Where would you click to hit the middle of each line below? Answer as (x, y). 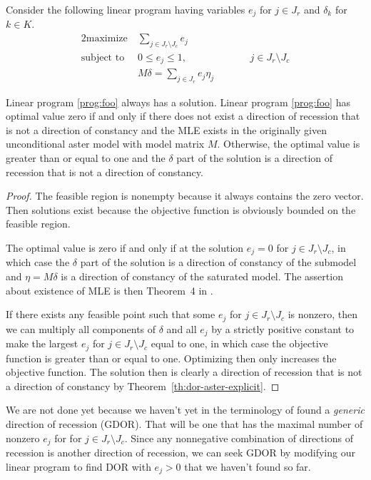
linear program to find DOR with (78, 466)
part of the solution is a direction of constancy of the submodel (218, 262)
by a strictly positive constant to (283, 328)
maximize (107, 39)
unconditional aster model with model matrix (105, 144)
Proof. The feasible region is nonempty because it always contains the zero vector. (185, 196)
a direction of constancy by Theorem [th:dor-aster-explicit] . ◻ (143, 385)
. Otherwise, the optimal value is (289, 144)
